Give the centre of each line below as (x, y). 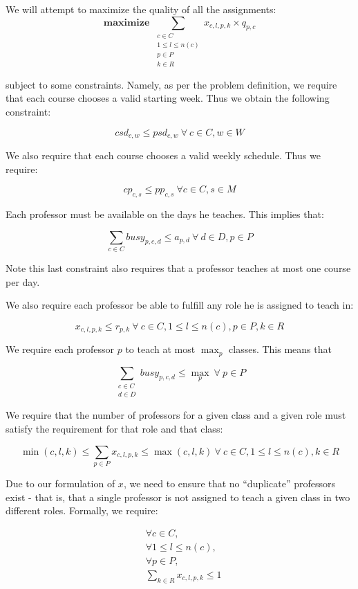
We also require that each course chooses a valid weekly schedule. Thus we (163, 155)
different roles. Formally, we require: (82, 510)
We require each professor (60, 349)
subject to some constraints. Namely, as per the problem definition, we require (171, 84)
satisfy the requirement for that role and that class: (114, 428)
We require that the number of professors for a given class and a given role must (176, 415)
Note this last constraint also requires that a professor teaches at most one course (178, 268)
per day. (23, 281)
